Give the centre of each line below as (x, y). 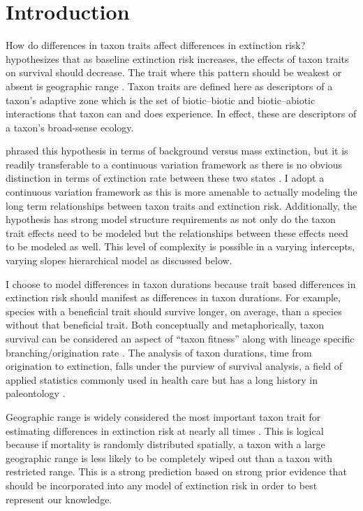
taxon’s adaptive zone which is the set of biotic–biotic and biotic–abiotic (161, 100)
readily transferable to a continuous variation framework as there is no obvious (174, 164)
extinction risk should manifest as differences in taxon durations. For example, (173, 297)
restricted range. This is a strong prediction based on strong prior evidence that (176, 472)
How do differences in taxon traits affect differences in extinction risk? (156, 45)
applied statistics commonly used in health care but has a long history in (162, 379)
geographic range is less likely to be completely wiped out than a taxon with (169, 458)
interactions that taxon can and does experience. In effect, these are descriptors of (181, 114)
